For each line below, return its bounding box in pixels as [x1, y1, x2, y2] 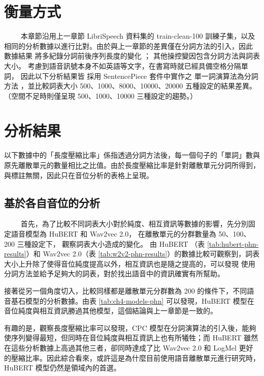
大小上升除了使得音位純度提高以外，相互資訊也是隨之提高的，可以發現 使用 [4, 258, 255, 269]
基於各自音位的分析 [4, 194, 100, 210]
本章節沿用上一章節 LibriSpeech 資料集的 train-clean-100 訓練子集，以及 [20, 31, 255, 41]
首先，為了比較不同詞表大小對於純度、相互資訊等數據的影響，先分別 [20, 218, 248, 229]
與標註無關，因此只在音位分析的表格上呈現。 [4, 169, 153, 180]
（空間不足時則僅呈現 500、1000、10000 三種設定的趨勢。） [4, 90, 197, 101]
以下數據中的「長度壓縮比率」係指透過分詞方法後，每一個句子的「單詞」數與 [4, 150, 260, 160]
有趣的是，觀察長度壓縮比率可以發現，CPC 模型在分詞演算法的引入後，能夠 [4, 322, 256, 333]
